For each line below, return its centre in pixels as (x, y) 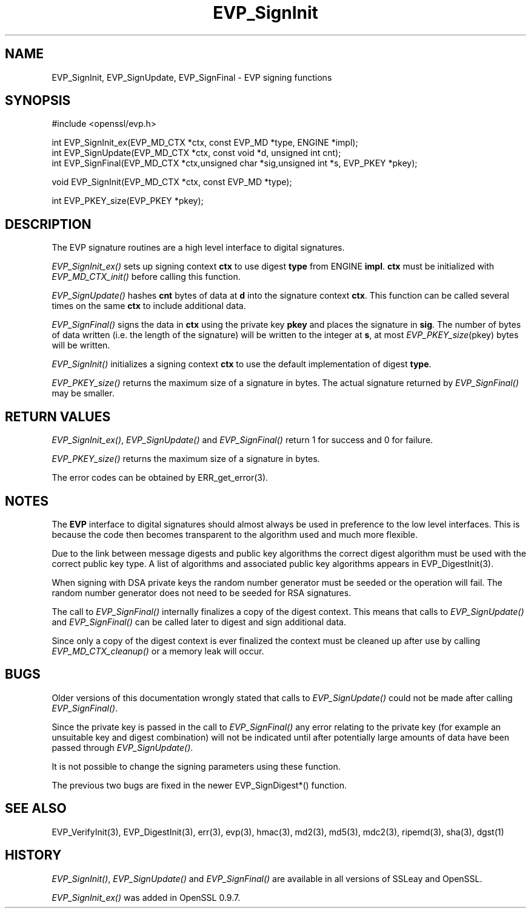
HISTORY (33, 855)
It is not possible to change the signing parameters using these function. (196, 766)
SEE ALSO (36, 809)
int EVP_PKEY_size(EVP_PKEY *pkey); (128, 201)
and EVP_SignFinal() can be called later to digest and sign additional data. (199, 622)
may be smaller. (83, 393)
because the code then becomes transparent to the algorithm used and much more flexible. (235, 534)
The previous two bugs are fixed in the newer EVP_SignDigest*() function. (199, 785)
